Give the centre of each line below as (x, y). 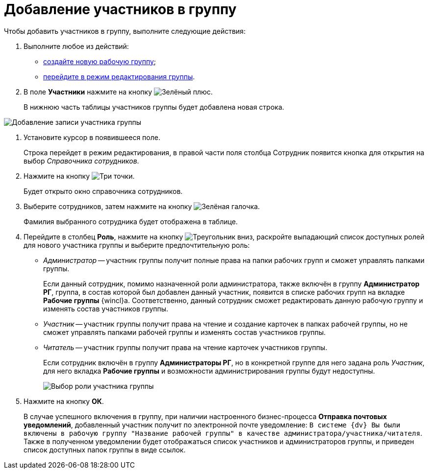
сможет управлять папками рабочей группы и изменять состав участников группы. (185, 332)
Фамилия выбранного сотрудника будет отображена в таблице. (131, 221)
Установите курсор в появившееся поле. (92, 137)
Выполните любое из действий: (76, 46)
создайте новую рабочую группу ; (100, 61)
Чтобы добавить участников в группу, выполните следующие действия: (125, 31)
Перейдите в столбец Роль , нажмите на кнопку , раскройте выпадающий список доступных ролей (224, 236)
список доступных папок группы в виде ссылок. (105, 449)
